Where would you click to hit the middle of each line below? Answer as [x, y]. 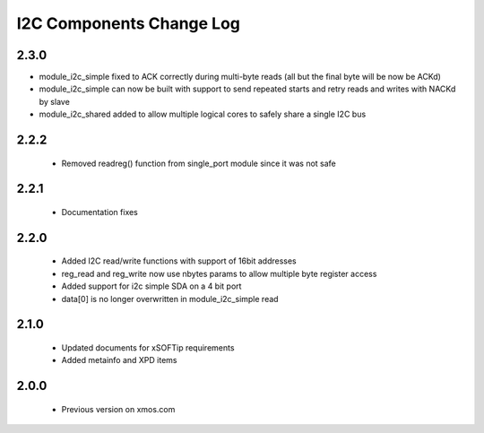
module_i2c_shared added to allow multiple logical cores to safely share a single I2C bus [203, 114]
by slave [55, 101]
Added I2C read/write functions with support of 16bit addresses [179, 261]
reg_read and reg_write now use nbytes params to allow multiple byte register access [219, 273]
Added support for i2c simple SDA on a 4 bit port [151, 286]
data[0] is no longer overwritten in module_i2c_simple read [170, 299]
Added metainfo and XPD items [120, 360]
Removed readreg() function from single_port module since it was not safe [199, 163]
